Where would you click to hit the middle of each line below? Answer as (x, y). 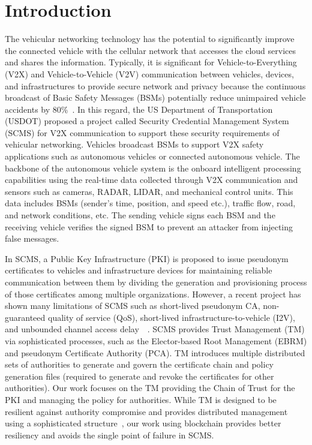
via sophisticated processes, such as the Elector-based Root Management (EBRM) (156, 340)
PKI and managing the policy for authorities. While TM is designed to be (141, 399)
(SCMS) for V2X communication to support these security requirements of (142, 132)
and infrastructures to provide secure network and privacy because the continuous (155, 85)
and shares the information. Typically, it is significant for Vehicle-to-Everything (151, 62)
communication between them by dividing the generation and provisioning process (156, 282)
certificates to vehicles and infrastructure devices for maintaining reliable (139, 270)
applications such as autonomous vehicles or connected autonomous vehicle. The (152, 156)
